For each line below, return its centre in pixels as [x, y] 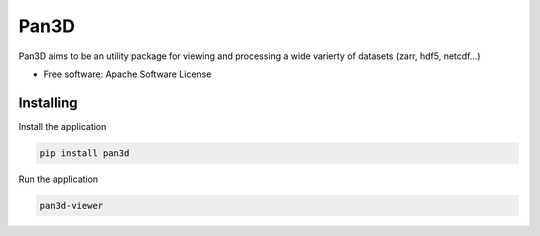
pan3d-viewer [71, 205]
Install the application [62, 126]
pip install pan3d [84, 153]
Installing [48, 102]
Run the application [58, 179]
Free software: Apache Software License [127, 74]
